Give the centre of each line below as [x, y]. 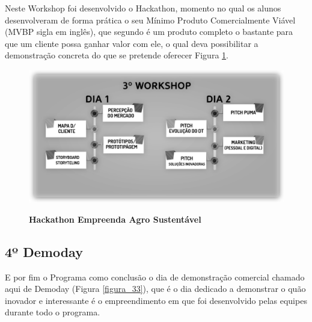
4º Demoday [44, 251]
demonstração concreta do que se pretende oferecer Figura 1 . [117, 55]
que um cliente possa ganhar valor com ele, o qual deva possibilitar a [132, 43]
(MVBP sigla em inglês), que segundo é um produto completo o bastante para [149, 32]
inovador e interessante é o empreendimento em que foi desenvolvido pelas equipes [156, 300]
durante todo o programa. [53, 312]
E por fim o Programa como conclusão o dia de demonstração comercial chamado [155, 277]
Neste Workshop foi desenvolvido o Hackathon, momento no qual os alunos [143, 8]
